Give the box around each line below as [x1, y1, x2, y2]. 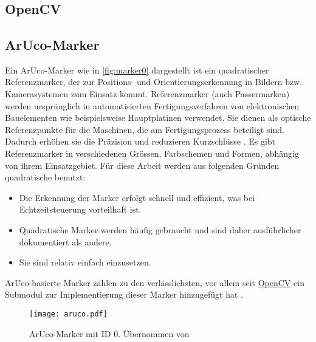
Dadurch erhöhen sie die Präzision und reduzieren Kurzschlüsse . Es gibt [5, 135, 276, 148]
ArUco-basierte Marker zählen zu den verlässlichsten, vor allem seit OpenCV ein [5, 276, 304, 289]
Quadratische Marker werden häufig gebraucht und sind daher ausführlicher [19, 223, 301, 236]
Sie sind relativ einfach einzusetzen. [19, 256, 151, 268]
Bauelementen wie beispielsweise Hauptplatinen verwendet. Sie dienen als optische [5, 111, 311, 124]
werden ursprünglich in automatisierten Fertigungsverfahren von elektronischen [5, 99, 300, 112]
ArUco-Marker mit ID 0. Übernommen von [29, 327, 190, 340]
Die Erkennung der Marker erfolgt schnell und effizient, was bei [19, 191, 255, 203]
